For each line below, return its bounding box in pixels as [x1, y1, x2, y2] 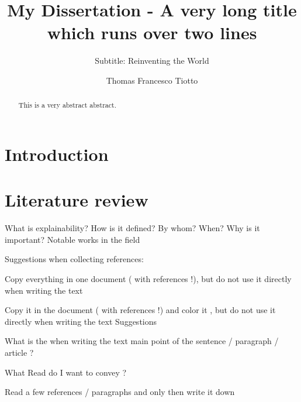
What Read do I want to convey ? [5, 366, 127, 378]
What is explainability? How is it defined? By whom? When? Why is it [5, 222, 260, 234]
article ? [5, 346, 34, 359]
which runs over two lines [47, 20, 257, 44]
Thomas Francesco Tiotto [106, 74, 198, 86]
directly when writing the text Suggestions [5, 315, 157, 327]
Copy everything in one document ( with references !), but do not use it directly [5, 273, 292, 285]
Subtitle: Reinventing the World [95, 54, 209, 67]
